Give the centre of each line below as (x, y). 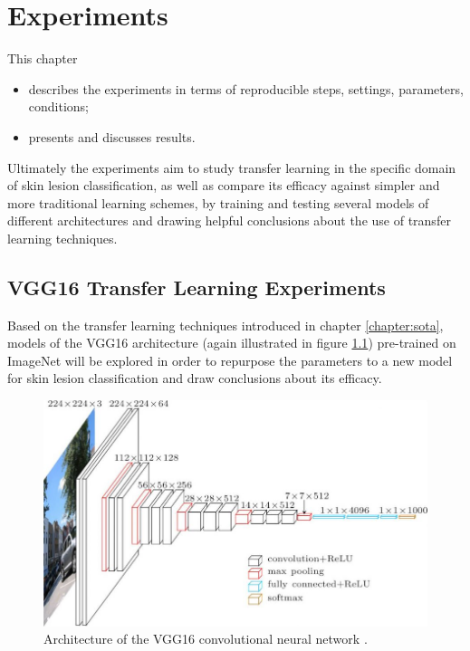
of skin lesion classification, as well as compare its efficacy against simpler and (224, 185)
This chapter (43, 58)
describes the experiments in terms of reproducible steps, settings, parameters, (246, 88)
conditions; (59, 106)
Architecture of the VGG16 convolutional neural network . (206, 639)
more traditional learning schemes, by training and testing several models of (218, 202)
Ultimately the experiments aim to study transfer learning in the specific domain (232, 167)
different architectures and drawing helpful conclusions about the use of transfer (229, 220)
